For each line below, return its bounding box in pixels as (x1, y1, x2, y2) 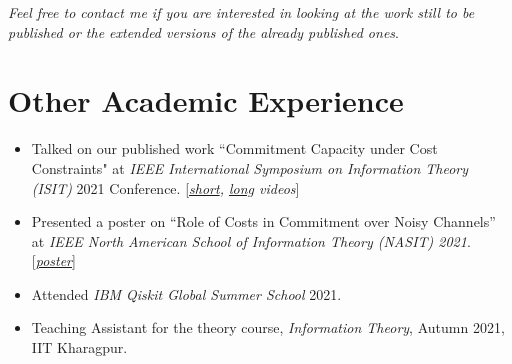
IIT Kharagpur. (31, 337, 128, 358)
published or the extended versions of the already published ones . (8, 21, 399, 42)
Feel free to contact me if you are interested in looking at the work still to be (8, 2, 475, 22)
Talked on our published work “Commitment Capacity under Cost (31, 138, 438, 159)
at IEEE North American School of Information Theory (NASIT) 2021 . (31, 230, 471, 251)
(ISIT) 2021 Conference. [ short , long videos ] (31, 177, 300, 198)
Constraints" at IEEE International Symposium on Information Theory (31, 157, 469, 178)
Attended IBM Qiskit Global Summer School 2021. (31, 283, 342, 304)
